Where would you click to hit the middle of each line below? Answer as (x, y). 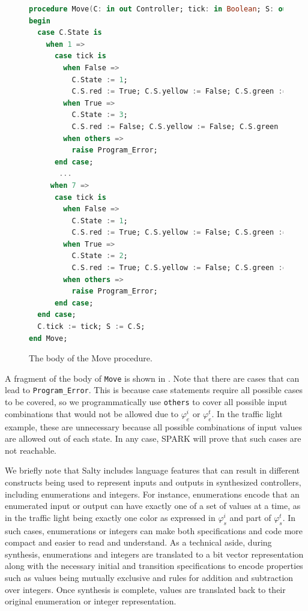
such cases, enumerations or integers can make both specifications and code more (154, 530)
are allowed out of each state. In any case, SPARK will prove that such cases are (153, 438)
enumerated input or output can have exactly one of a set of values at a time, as (153, 506)
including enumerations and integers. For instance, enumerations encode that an (152, 494)
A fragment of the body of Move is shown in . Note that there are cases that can (152, 378)
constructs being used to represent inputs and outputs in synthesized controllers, (153, 482)
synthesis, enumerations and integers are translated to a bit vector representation (154, 554)
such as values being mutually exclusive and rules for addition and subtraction (149, 577)
